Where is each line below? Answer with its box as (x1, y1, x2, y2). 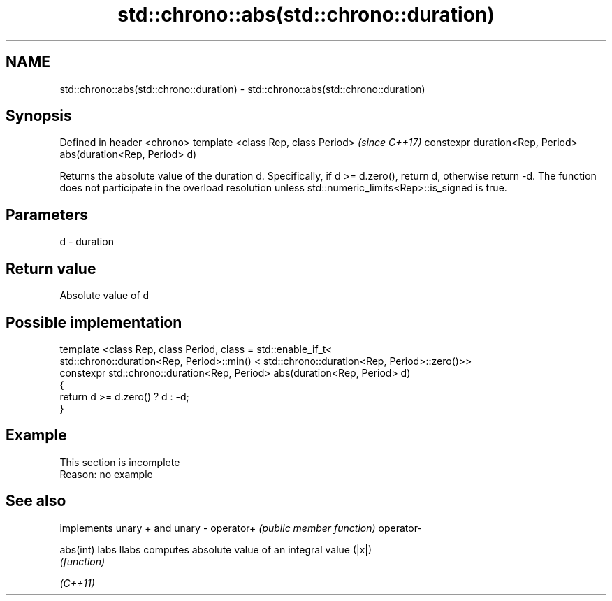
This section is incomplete (59, 456, 180, 468)
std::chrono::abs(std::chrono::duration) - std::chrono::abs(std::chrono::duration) (59, 82, 425, 95)
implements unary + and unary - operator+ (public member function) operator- (59, 521, 422, 534)
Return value (6, 259, 96, 277)
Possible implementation (6, 313, 182, 331)
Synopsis (6, 107, 72, 125)
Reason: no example (59, 468, 153, 480)
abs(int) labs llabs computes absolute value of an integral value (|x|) (59, 543, 372, 556)
